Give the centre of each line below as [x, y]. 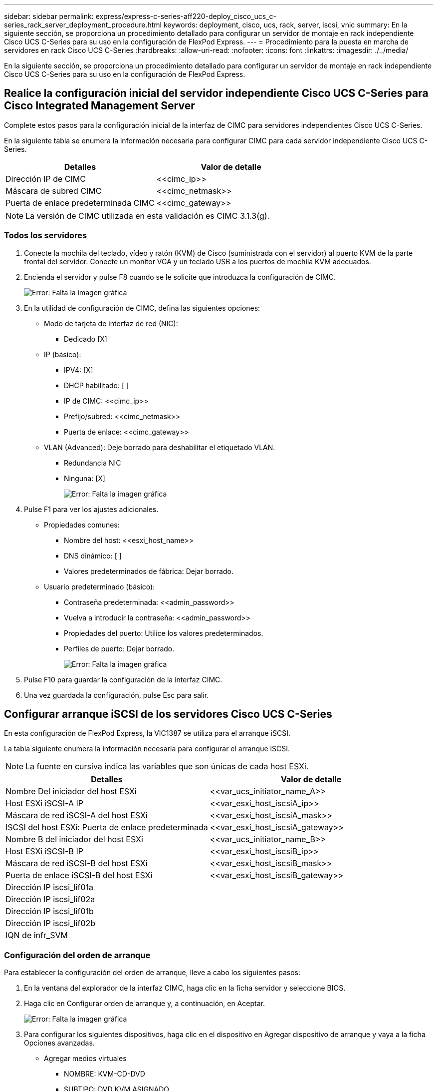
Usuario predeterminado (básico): [100, 586]
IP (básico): [63, 354]
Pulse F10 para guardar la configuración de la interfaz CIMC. [123, 679]
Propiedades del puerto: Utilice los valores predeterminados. [164, 633]
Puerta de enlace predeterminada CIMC [80, 203]
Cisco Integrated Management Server [100, 106]
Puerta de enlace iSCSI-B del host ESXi [79, 875]
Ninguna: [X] [85, 478]
